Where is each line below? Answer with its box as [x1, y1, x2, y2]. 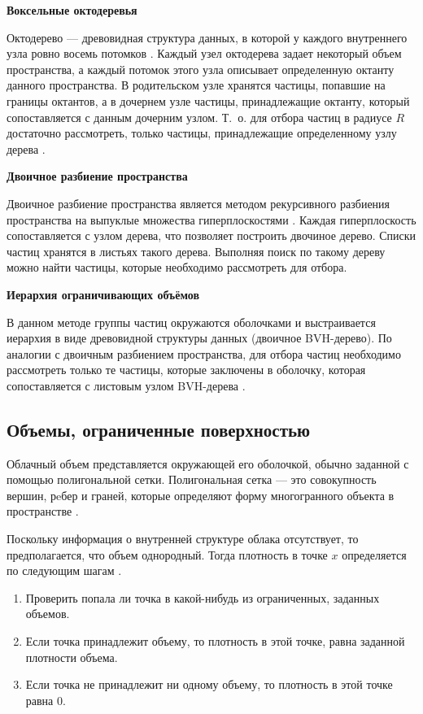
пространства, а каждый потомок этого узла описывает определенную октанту [7, 60, 395, 77]
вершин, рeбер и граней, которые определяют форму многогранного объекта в [7, 486, 395, 503]
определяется [342, 546, 407, 563]
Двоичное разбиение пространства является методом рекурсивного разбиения [7, 194, 390, 211]
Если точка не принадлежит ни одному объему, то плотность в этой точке [25, 676, 393, 693]
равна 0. [25, 691, 66, 708]
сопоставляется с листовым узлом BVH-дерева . [7, 377, 246, 394]
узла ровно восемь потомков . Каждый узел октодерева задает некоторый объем [7, 45, 402, 62]
